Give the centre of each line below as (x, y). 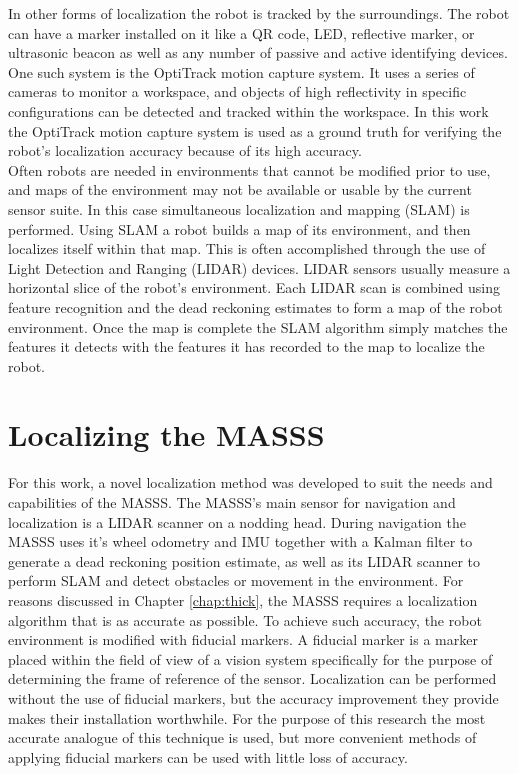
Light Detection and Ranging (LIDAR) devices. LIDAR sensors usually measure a (259, 267)
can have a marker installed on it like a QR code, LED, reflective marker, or (241, 32)
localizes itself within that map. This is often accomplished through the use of (247, 248)
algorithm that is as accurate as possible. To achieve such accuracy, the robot (245, 619)
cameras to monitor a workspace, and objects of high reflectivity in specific (237, 91)
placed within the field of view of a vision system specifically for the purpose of (250, 658)
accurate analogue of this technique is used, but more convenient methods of (242, 737)
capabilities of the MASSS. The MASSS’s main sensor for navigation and (232, 502)
